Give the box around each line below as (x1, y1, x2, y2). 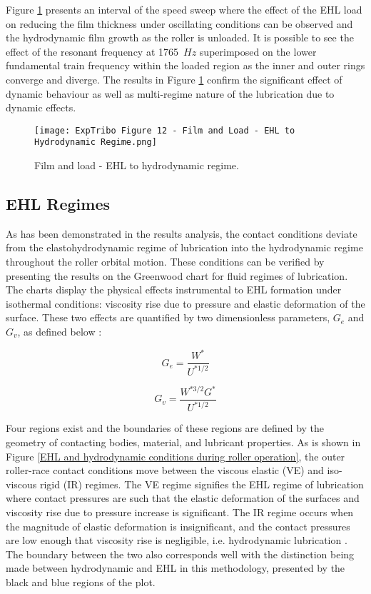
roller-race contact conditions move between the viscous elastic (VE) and (6, 463, 324, 478)
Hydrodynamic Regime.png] (34, 137, 157, 148)
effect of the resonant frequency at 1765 (6, 44, 179, 59)
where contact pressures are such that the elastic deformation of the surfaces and (6, 490, 360, 505)
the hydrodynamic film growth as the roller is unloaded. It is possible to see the (6, 30, 354, 45)
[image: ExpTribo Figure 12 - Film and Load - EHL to (34, 125, 295, 136)
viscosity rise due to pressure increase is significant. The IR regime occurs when (6, 504, 354, 519)
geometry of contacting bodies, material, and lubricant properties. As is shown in (6, 435, 361, 450)
